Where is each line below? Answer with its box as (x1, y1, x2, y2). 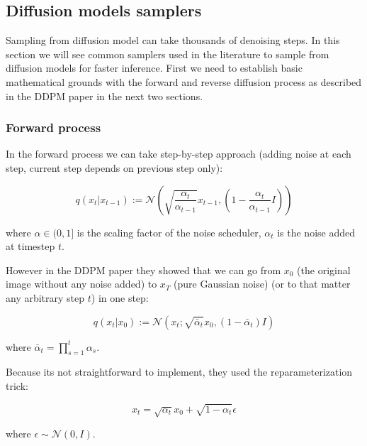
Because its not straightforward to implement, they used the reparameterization (6, 364, 353, 379)
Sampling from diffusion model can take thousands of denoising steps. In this (6, 33, 340, 48)
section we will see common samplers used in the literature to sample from (6, 46, 329, 61)
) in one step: (91, 290, 149, 305)
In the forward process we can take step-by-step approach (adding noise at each (6, 146, 351, 161)
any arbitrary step (6, 290, 85, 305)
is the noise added (277, 224, 356, 239)
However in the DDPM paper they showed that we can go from (6, 262, 281, 277)
